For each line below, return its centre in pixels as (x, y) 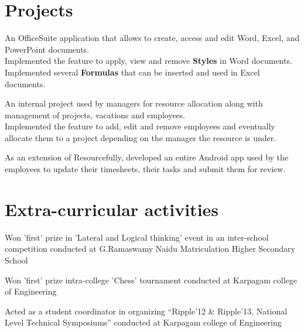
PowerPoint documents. (47, 49)
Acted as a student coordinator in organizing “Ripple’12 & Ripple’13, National (146, 311)
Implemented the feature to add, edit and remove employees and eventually (140, 126)
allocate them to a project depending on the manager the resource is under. (141, 137)
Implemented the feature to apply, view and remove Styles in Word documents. (148, 61)
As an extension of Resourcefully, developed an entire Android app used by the (147, 157)
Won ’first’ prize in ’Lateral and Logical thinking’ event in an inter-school (137, 237)
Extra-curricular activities (112, 209)
